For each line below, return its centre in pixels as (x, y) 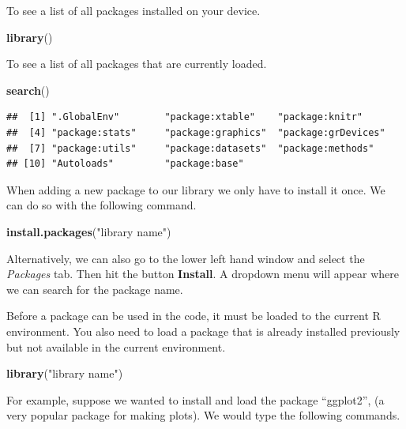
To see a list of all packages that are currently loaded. (137, 64)
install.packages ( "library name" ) (89, 231)
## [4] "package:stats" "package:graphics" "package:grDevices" (196, 132)
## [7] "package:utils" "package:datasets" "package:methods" (190, 148)
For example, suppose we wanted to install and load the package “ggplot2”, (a (195, 399)
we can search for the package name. (95, 289)
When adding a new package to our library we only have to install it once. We (196, 189)
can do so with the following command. (101, 205)
